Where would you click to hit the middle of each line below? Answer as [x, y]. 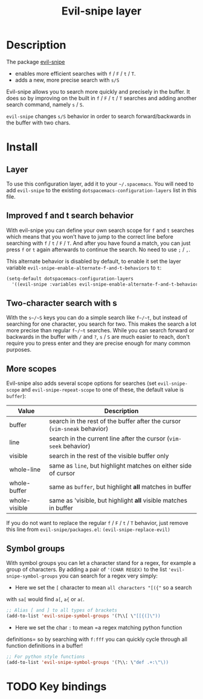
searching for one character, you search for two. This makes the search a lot [101, 324]
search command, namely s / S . [45, 105]
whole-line [25, 469]
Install [22, 147]
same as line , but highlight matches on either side [121, 466]
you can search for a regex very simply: [108, 576]
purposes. [19, 350]
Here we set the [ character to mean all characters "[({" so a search [103, 587]
